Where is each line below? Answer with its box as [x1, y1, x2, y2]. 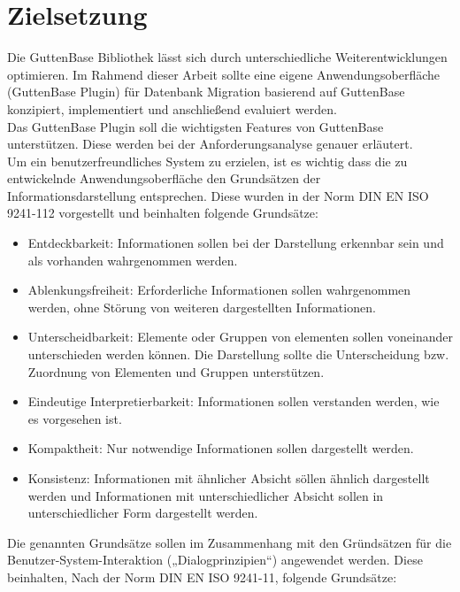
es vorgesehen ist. [27, 409, 122, 427]
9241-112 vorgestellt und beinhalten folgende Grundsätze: [7, 204, 318, 222]
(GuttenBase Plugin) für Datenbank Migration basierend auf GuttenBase [7, 82, 405, 101]
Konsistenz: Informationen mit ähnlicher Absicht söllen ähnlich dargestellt [27, 469, 430, 487]
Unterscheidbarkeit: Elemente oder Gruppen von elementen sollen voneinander [27, 327, 453, 346]
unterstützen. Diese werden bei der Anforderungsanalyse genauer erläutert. [7, 135, 413, 153]
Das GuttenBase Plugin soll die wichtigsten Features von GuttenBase [7, 117, 384, 135]
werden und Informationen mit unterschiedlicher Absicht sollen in [27, 486, 384, 504]
